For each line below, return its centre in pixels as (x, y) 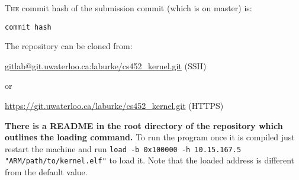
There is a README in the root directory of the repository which (144, 125)
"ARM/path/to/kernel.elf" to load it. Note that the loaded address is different (150, 160)
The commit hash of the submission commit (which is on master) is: (128, 8)
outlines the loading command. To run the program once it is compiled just (150, 137)
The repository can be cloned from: (69, 46)
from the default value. (46, 172)
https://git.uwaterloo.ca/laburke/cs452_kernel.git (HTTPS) (114, 106)
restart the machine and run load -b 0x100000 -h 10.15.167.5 (123, 148)
